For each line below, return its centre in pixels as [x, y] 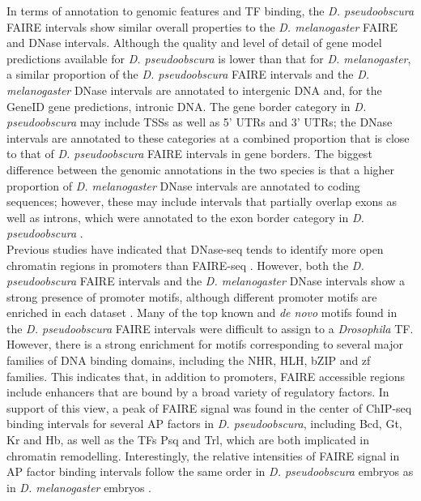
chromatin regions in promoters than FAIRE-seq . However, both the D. [185, 265]
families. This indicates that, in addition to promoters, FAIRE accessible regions [206, 376]
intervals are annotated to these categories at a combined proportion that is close [208, 137]
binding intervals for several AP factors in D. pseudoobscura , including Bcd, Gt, [204, 424]
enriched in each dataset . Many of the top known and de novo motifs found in [202, 313]
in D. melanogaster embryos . [79, 487]
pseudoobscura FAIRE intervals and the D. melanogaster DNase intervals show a [206, 281]
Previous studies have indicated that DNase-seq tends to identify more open [195, 248]
